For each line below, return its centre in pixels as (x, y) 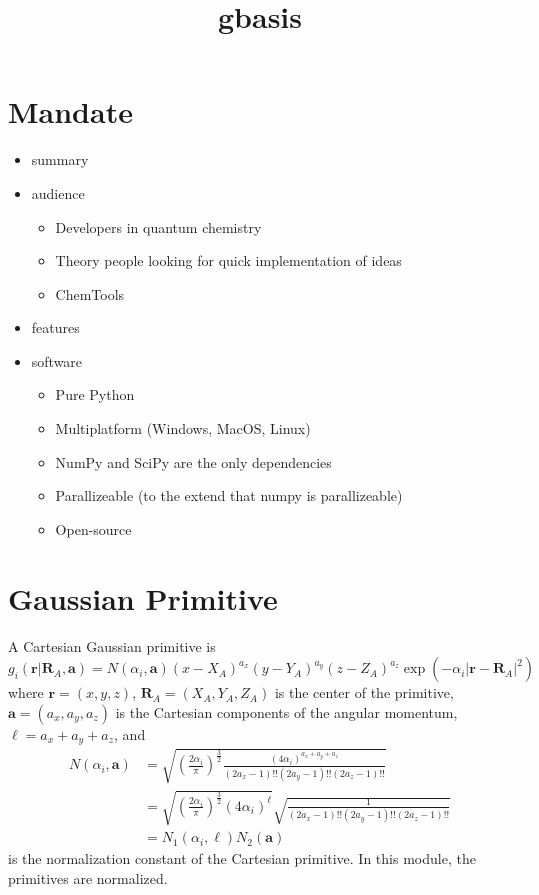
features (55, 327)
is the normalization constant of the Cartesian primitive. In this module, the (242, 858)
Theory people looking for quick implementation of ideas (228, 260)
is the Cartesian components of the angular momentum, (286, 711)
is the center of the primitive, (364, 692)
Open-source (93, 528)
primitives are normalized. (88, 877)
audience (58, 192)
